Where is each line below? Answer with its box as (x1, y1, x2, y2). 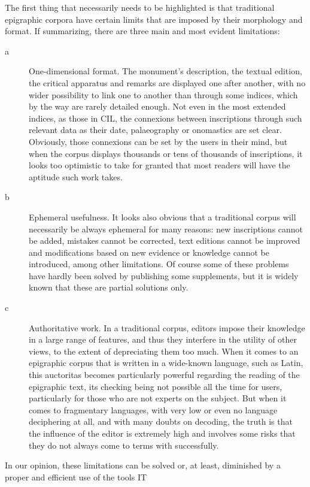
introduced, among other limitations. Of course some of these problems (29, 258, 289, 270)
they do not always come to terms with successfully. (29, 438, 219, 451)
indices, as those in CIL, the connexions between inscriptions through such (29, 111, 302, 124)
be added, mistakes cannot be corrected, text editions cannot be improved (29, 234, 300, 247)
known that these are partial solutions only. (29, 281, 189, 294)
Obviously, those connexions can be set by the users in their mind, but (29, 135, 288, 147)
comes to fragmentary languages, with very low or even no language (29, 403, 278, 416)
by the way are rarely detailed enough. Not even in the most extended (29, 100, 286, 113)
